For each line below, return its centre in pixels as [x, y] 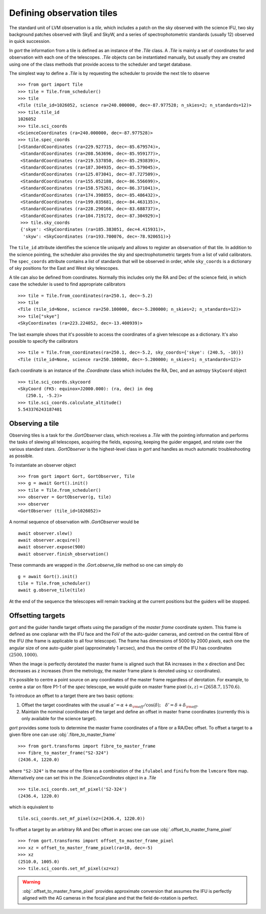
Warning [31, 882]
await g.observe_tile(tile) [52, 590]
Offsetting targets [37, 615]
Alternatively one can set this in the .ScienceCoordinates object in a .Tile [83, 778]
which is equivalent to [31, 807]
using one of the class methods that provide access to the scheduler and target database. [100, 64]
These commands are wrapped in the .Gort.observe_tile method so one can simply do [96, 565]
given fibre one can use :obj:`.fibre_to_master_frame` [63, 734]
